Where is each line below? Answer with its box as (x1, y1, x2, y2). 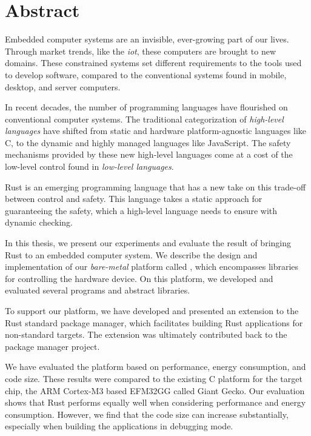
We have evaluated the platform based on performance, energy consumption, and (5, 360, 306, 373)
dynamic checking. (5, 216, 73, 229)
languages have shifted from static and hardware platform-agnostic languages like (5, 124, 307, 137)
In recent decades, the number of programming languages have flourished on (5, 101, 288, 113)
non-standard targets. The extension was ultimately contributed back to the (5, 328, 287, 341)
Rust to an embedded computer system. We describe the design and (5, 248, 258, 261)
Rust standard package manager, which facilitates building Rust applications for (5, 316, 303, 329)
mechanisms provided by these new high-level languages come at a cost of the (5, 148, 293, 161)
